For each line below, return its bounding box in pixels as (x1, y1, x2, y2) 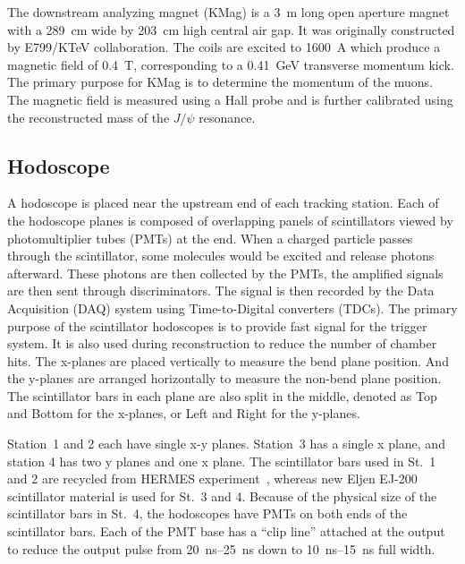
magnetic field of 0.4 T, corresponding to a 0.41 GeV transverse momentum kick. (7, 55, 454, 73)
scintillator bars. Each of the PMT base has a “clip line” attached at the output (7, 522, 445, 541)
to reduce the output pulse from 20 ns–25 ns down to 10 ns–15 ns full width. (7, 539, 435, 558)
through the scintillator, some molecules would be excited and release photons (7, 246, 435, 265)
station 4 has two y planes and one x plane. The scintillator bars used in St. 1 (7, 451, 436, 470)
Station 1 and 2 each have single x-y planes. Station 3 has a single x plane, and (7, 434, 445, 453)
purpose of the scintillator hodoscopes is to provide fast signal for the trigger (7, 316, 427, 335)
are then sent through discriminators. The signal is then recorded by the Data (7, 281, 435, 300)
